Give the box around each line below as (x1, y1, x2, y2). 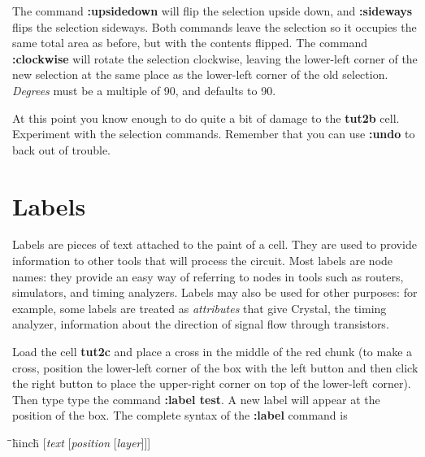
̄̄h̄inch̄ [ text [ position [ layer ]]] (12, 434, 151, 450)
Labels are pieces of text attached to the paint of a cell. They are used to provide (12, 236, 417, 253)
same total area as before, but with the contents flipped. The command (12, 34, 368, 51)
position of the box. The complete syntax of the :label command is (12, 407, 348, 424)
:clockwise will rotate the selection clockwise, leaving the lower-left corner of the (12, 50, 418, 67)
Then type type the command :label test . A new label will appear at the (12, 390, 380, 407)
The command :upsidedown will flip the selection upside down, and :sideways (12, 2, 413, 19)
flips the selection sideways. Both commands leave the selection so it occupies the (12, 18, 417, 35)
